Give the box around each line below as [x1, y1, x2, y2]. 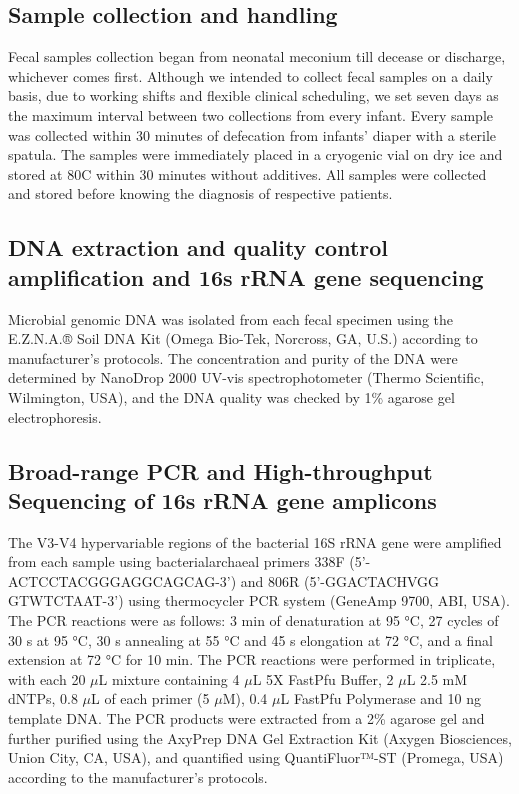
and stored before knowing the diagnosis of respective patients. [8, 183, 393, 204]
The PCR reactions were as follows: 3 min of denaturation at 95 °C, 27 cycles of [8, 610, 499, 631]
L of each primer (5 [91, 688, 210, 709]
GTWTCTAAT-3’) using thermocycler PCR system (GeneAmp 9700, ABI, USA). [8, 590, 510, 611]
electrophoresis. [8, 406, 102, 427]
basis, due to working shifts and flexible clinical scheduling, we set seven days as [8, 85, 499, 106]
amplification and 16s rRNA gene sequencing [8, 261, 484, 292]
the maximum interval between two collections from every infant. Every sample [8, 104, 494, 125]
